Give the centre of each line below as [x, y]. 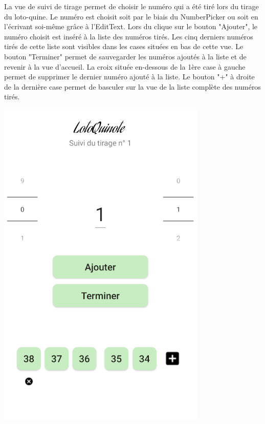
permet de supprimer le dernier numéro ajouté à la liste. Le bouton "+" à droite [129, 77]
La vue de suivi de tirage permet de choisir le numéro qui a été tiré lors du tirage [131, 6]
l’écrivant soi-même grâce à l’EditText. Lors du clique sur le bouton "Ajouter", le [131, 26]
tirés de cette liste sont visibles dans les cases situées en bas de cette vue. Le [124, 46]
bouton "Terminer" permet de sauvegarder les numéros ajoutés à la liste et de [125, 56]
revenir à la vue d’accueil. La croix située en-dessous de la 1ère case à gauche [125, 66]
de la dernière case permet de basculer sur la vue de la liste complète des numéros [132, 86]
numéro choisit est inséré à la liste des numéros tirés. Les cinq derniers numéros [129, 36]
